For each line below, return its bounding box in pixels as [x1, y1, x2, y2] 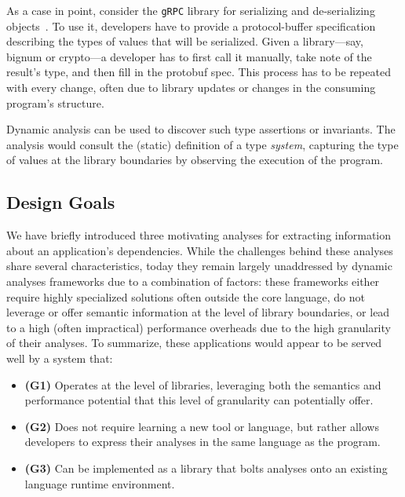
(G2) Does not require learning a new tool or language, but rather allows [24, 418, 379, 434]
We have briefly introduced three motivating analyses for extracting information [6, 227, 392, 243]
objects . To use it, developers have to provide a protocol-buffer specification [6, 17, 376, 34]
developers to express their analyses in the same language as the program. [24, 433, 381, 450]
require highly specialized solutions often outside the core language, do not [6, 288, 366, 305]
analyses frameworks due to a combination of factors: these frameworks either [6, 272, 380, 289]
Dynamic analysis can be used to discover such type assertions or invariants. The [6, 121, 396, 137]
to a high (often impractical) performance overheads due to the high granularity [6, 319, 391, 335]
